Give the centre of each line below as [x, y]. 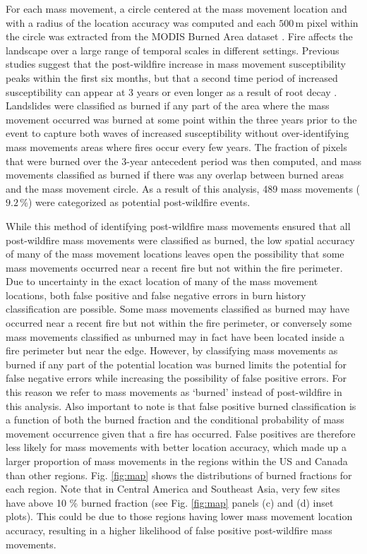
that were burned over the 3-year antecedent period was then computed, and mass [183, 161]
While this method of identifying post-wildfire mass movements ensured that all [178, 225]
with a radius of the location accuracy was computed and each [141, 22]
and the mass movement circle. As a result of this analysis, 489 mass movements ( [183, 188]
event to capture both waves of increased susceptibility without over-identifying [178, 133]
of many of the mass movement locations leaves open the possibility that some [175, 254]
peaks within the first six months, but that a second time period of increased [172, 77]
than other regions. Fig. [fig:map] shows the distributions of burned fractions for [179, 475]
